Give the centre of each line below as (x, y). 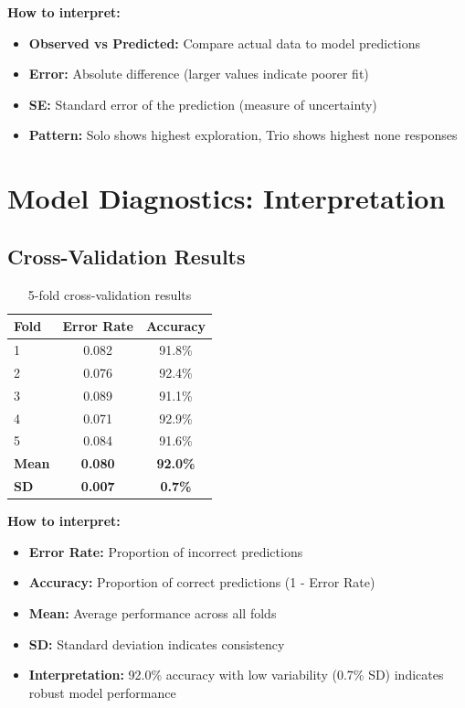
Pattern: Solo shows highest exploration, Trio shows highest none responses (243, 135)
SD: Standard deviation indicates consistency (157, 644)
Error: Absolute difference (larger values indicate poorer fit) (199, 74)
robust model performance (102, 692)
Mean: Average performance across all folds (153, 612)
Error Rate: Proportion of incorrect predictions (166, 551)
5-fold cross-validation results (110, 294)
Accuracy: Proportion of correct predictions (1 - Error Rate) (202, 582)
